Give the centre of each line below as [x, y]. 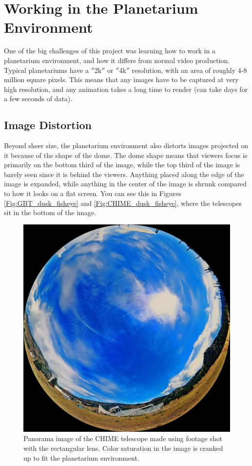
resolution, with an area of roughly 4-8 [189, 70]
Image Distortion [48, 125]
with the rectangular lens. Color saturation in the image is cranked [123, 448]
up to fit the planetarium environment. [81, 457]
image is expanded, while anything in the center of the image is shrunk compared [126, 184]
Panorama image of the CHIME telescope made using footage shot [123, 438]
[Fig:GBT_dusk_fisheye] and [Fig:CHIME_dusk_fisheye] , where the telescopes [123, 203]
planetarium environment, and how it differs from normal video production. [117, 60]
